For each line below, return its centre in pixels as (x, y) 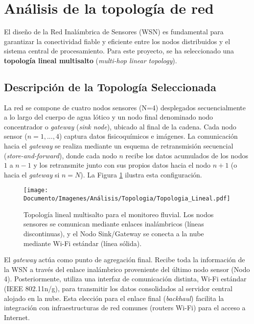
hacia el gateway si (32, 174)
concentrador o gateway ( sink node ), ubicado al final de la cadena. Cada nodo (120, 126)
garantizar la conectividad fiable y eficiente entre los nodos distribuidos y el (117, 41)
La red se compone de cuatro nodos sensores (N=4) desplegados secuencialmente (125, 107)
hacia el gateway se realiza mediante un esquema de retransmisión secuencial (119, 146)
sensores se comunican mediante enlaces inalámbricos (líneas (114, 224)
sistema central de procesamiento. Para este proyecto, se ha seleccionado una (119, 51)
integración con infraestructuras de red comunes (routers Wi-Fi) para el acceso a (125, 308)
